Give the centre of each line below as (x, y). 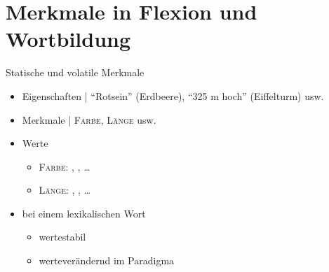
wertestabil (62, 237)
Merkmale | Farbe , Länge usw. (89, 119)
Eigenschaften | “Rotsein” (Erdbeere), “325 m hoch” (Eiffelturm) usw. (173, 95)
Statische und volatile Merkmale (75, 72)
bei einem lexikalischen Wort (84, 213)
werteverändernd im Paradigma (107, 260)
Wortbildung (68, 39)
